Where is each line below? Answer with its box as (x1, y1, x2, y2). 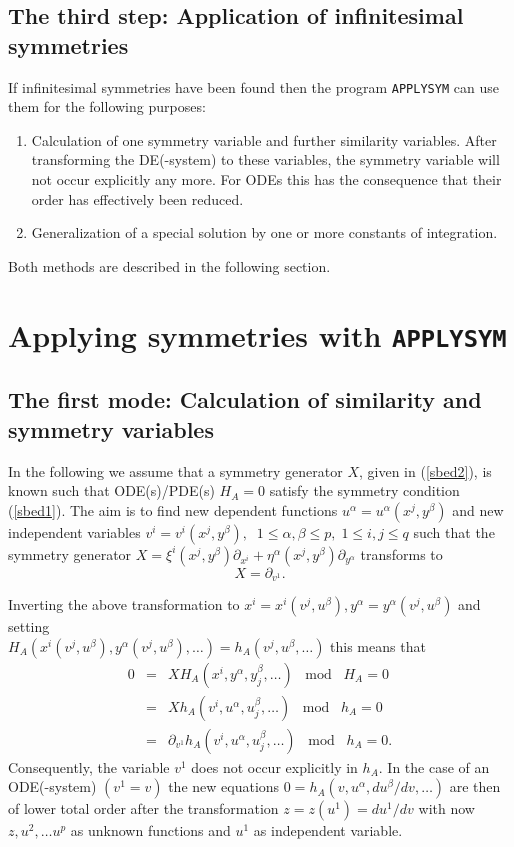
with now (418, 798, 475, 819)
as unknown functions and (70, 820, 231, 841)
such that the (413, 521, 495, 542)
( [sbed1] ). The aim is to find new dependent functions (8, 499, 338, 520)
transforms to (360, 543, 443, 564)
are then (449, 776, 501, 797)
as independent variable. (253, 820, 403, 841)
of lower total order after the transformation (8, 798, 279, 819)
